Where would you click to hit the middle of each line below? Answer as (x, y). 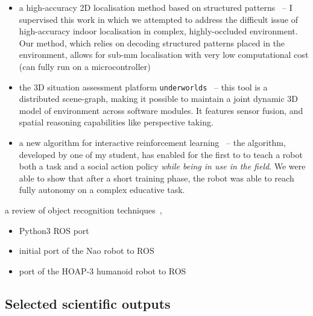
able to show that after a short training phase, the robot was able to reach (156, 178)
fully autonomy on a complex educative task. (102, 190)
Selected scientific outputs (88, 303)
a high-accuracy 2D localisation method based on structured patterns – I (156, 7)
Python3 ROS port (54, 230)
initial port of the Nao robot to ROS (87, 251)
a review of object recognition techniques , (84, 210)
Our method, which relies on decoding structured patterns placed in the (152, 43)
